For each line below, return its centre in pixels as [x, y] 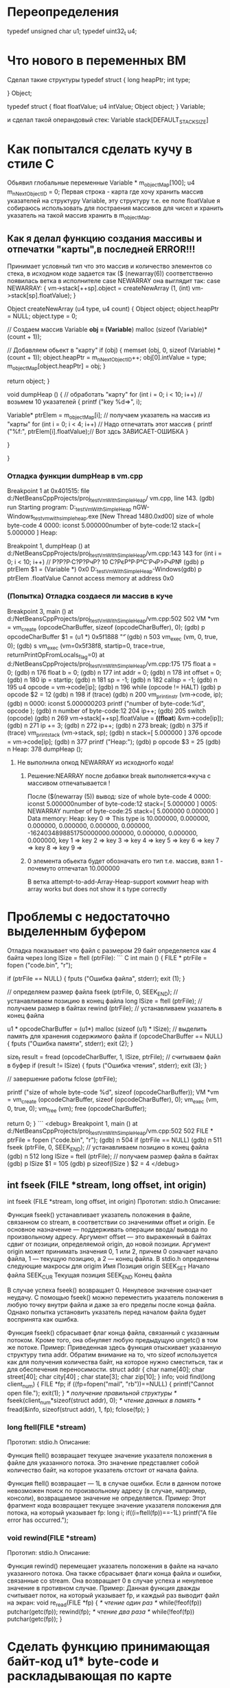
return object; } [28, 381]
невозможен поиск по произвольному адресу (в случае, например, [107, 1490]
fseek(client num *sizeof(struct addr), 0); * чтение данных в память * [104, 1401]
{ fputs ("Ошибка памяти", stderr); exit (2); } [70, 1043]
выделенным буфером [77, 931]
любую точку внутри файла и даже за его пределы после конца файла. [112, 1305]
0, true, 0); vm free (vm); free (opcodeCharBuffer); [77, 1109]
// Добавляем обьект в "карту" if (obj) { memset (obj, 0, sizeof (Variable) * [114, 350]
